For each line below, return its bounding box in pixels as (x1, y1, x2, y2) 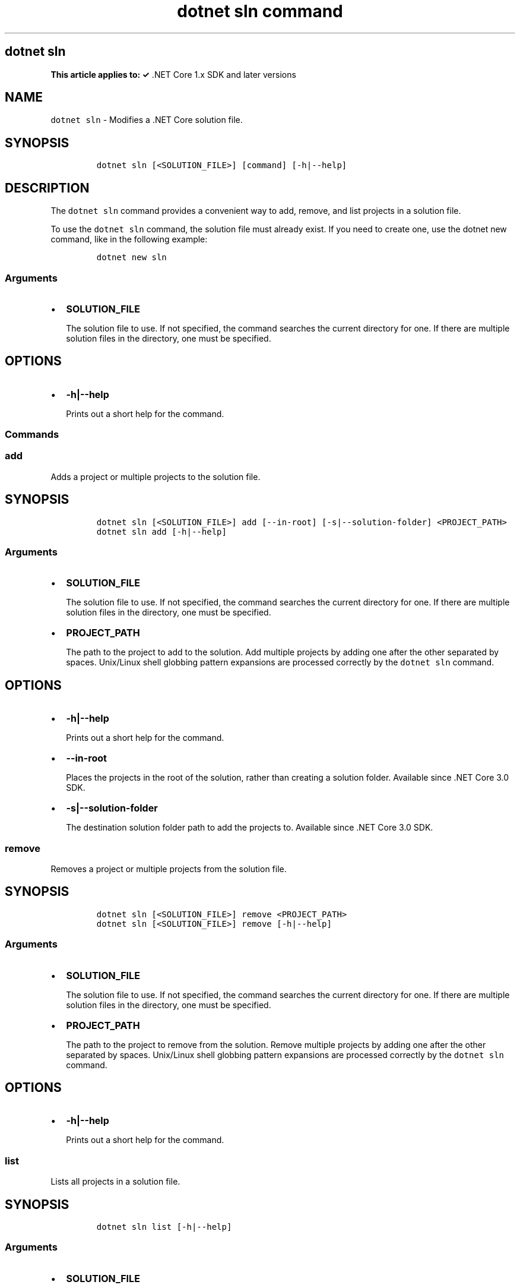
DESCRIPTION (5, 180, 90, 195)
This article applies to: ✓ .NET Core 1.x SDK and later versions (50, 69, 296, 80)
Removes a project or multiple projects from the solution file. (50, 864, 287, 875)
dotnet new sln (96, 252, 167, 263)
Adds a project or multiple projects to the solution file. (50, 471, 261, 482)
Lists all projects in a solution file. (50, 1176, 180, 1187)
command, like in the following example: (50, 234, 208, 245)
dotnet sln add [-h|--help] (96, 526, 227, 536)
